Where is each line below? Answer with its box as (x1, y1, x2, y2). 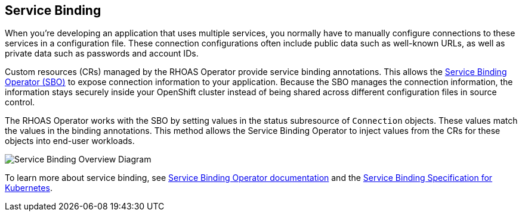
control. (5, 97, 35, 108)
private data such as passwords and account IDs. (5, 48, 199, 59)
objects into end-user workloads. (5, 136, 135, 146)
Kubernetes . (5, 183, 52, 193)
